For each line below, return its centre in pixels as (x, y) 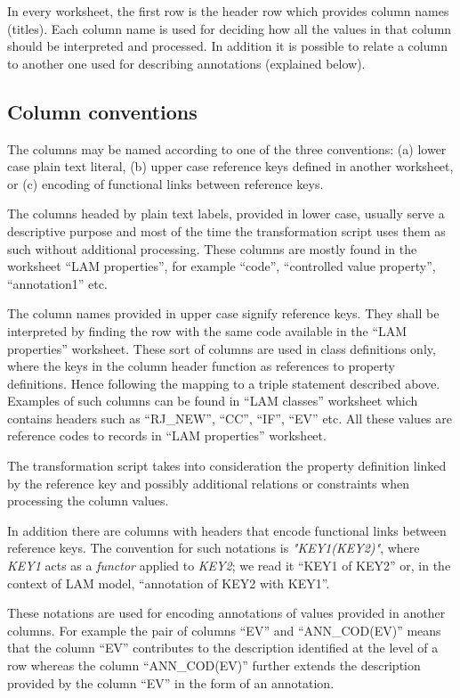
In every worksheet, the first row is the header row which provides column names (228, 11)
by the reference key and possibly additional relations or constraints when (209, 483)
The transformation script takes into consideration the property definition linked (227, 466)
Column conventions (102, 111)
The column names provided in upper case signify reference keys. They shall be (223, 313)
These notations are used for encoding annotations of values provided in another (226, 613)
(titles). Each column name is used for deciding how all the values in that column (230, 28)
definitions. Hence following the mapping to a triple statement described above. (224, 383)
